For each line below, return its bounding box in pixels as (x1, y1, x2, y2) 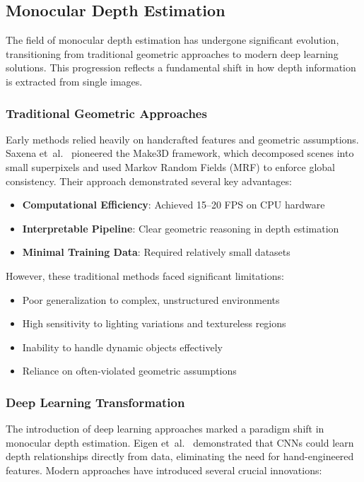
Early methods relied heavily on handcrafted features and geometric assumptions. (6, 131, 359, 146)
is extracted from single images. (6, 74, 143, 88)
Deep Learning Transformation (6, 393, 185, 411)
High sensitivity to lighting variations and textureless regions (22, 316, 286, 331)
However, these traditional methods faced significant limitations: (6, 268, 284, 283)
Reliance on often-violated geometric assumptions (22, 363, 237, 378)
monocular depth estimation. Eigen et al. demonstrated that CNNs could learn (6, 435, 354, 449)
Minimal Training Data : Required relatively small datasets (22, 245, 290, 259)
